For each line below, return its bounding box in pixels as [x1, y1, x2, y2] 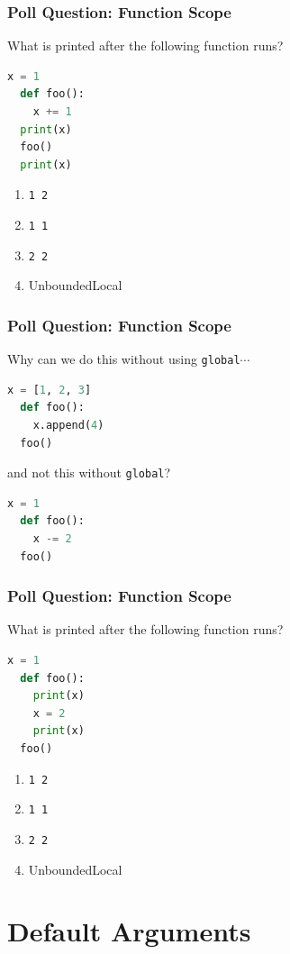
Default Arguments [7, 913, 251, 949]
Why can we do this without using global [7, 350, 240, 368]
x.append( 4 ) [32, 419, 104, 432]
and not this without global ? [7, 463, 171, 482]
